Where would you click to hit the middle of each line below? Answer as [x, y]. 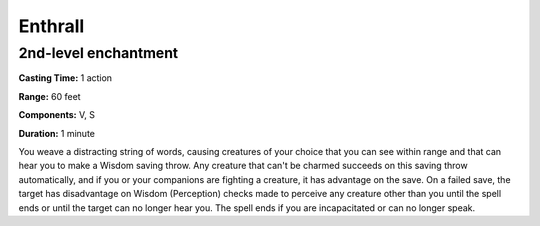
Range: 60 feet [49, 96]
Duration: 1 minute [56, 133]
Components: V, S [56, 115]
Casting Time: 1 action [65, 78]
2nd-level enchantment [98, 53]
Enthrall [51, 26]
